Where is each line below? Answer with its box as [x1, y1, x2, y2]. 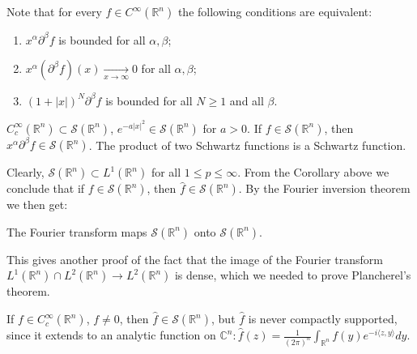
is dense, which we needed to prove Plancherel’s [174, 267, 411, 284]
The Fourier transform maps [6, 223, 147, 240]
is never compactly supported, [248, 310, 398, 327]
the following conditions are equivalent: [177, 3, 372, 19]
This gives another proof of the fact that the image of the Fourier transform [6, 250, 384, 267]
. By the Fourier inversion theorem [238, 180, 411, 197]
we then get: [6, 196, 68, 213]
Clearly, [6, 164, 45, 181]
